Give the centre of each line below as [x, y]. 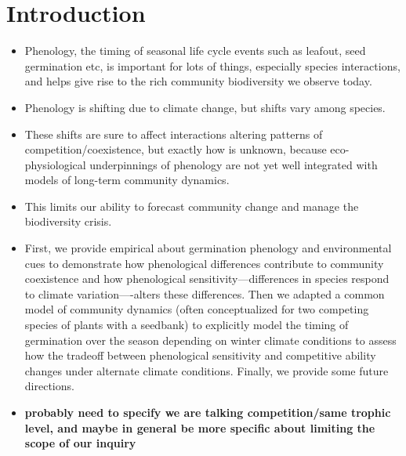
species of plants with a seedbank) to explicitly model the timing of [187, 325]
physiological [55, 164]
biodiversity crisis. [68, 221]
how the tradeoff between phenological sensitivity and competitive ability [200, 355]
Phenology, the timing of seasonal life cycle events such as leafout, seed [195, 51]
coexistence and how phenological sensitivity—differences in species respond [207, 279]
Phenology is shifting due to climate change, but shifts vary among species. [205, 107]
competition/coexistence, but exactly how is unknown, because [176, 149]
